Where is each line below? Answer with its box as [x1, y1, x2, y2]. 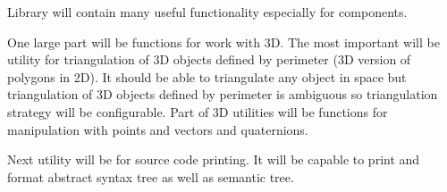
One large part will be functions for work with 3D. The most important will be [7, 32, 440, 51]
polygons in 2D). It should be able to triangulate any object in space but [7, 67, 407, 86]
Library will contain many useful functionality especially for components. [7, 3, 408, 21]
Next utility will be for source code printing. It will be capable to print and [7, 150, 420, 169]
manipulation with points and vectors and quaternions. [7, 120, 308, 138]
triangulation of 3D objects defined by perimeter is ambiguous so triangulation [7, 85, 438, 104]
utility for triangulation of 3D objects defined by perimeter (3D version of [7, 50, 411, 69]
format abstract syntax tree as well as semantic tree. [7, 167, 294, 186]
